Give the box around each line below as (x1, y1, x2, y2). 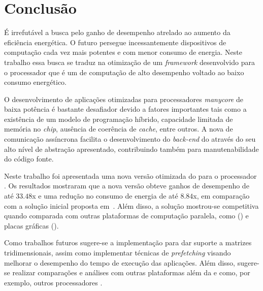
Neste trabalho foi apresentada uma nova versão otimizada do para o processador (4, 170, 257, 181)
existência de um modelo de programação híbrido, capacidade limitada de (4, 113, 233, 124)
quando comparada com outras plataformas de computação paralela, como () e (4, 210, 249, 221)
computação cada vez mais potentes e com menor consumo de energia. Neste (4, 47, 242, 57)
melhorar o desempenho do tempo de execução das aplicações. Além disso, (4, 257, 236, 268)
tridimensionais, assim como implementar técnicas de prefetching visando (4, 247, 231, 257)
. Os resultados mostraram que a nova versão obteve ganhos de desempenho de (4, 180, 249, 191)
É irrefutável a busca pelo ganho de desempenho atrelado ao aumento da (4, 27, 231, 38)
